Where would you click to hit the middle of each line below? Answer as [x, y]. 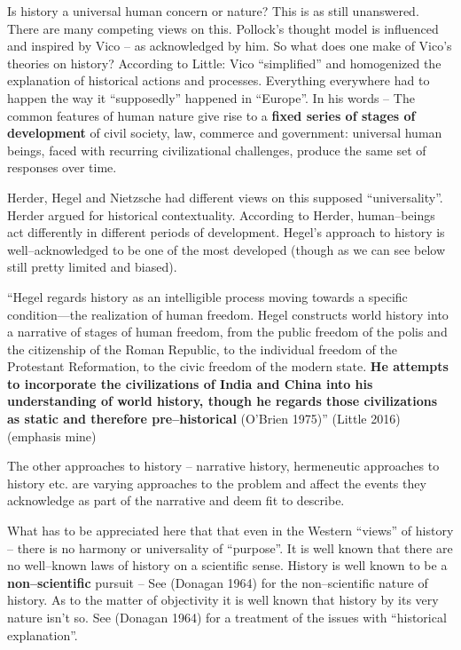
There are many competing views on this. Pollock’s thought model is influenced [223, 28]
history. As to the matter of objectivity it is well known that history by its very [223, 600]
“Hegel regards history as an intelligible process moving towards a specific [207, 296]
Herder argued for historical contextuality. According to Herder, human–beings [221, 214]
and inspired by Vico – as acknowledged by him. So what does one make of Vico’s [230, 46]
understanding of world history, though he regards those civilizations [223, 401]
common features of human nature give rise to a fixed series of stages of [211, 115]
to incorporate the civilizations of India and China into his [190, 383]
